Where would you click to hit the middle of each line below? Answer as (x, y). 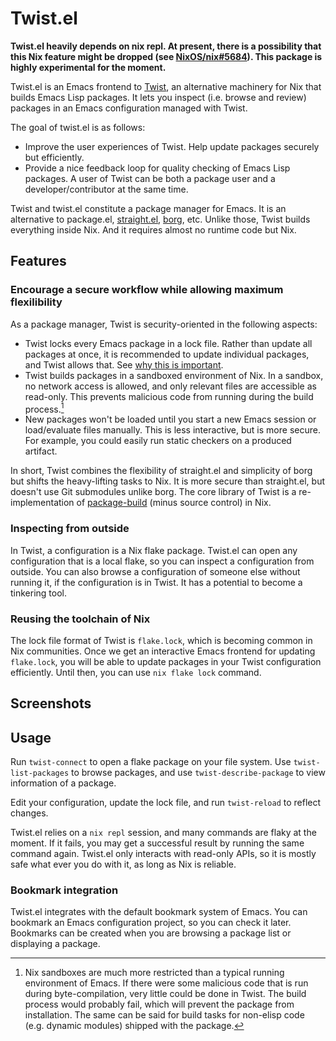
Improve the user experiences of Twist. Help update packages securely (172, 146)
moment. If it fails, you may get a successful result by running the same (157, 843)
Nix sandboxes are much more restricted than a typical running (154, 973)
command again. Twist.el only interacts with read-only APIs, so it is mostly (163, 854)
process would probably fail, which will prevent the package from (159, 1004)
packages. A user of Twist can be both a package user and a (150, 178)
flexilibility (36, 302)
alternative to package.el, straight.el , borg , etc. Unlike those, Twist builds (160, 219)
